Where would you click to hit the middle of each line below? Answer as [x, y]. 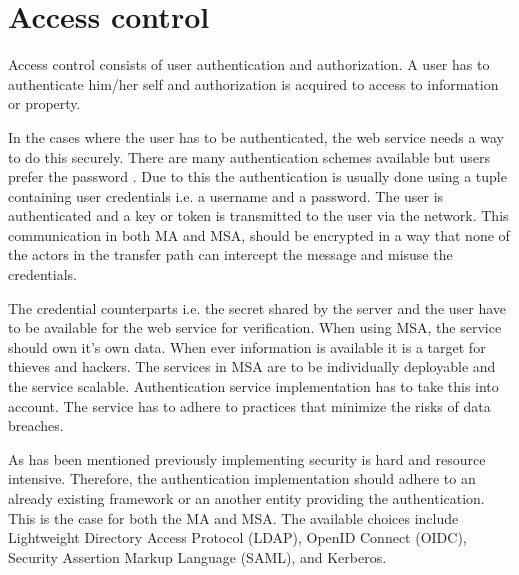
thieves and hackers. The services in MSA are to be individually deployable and [252, 366]
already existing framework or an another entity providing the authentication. [246, 498]
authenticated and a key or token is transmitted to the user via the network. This [258, 215]
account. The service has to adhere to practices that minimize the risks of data [249, 405]
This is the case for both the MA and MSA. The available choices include [233, 517]
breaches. [36, 425]
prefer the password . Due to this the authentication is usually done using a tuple [257, 176]
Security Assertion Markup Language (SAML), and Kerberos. [197, 556]
